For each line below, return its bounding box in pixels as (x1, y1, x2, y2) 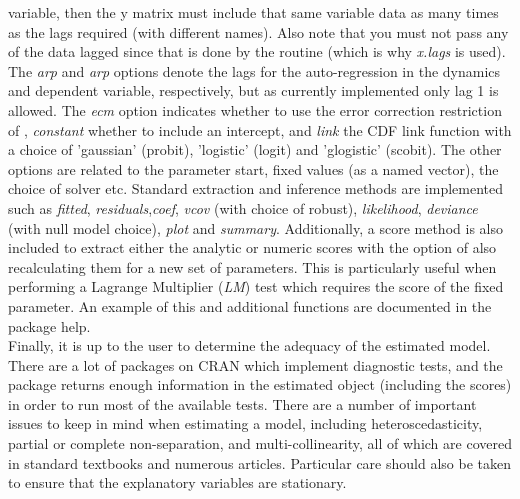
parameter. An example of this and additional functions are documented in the (8, 295, 492, 316)
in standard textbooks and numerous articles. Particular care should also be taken (8, 452, 511, 473)
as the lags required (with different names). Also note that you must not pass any (8, 21, 509, 42)
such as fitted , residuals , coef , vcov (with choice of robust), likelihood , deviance (8, 197, 478, 218)
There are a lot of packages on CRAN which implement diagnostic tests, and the (8, 354, 503, 375)
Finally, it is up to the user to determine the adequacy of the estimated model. (8, 335, 491, 356)
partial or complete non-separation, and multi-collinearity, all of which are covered (8, 433, 512, 454)
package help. (8, 315, 91, 336)
